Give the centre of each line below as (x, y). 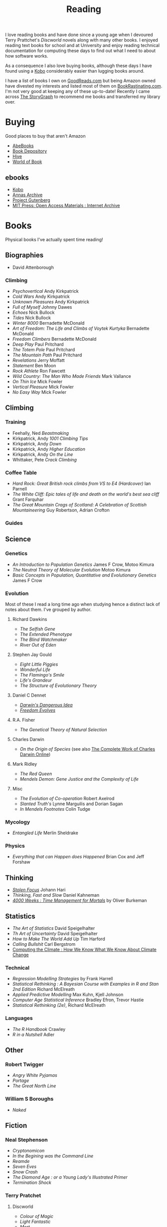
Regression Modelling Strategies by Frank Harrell (63, 979)
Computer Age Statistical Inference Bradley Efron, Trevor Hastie (78, 1000)
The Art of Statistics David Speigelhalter (54, 928)
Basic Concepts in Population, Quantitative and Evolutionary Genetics (84, 575)
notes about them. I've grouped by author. (48, 609)
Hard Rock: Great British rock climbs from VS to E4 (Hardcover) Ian (82, 483)
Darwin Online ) (35, 754)
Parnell (20, 488)
